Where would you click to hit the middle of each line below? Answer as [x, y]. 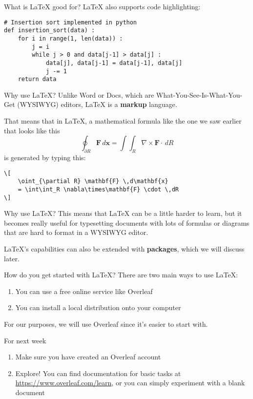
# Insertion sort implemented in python [71, 22]
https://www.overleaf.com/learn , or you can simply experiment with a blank [130, 383]
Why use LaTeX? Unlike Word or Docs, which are [79, 94]
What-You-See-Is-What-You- [199, 94]
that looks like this [32, 130]
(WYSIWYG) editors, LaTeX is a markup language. [97, 104]
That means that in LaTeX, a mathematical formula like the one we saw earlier [123, 121]
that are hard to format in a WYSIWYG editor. [76, 232]
